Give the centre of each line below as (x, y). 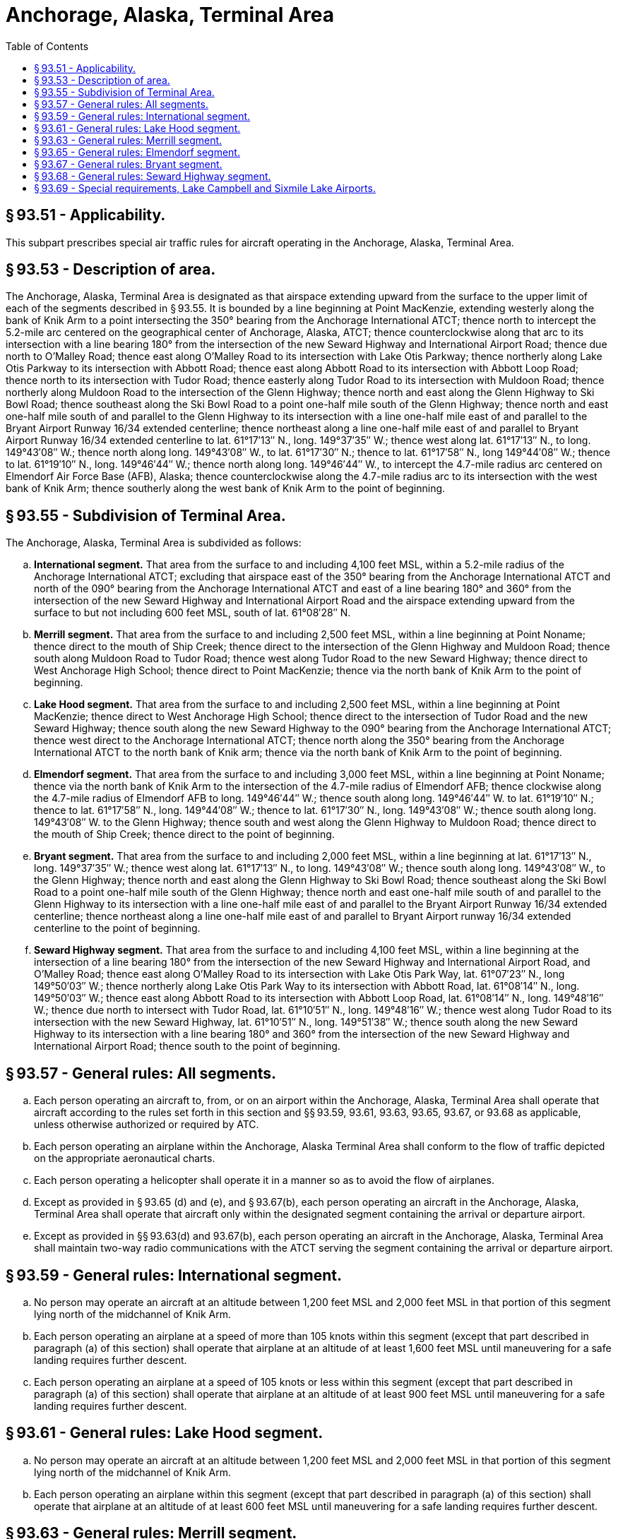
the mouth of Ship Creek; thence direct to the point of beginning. (184, 834)
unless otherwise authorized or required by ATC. (147, 1125)
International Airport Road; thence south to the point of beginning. (187, 1046)
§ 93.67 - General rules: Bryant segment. (128, 164)
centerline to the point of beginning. (117, 928)
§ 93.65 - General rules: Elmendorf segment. (137, 152)
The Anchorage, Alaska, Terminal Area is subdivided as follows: (154, 543)
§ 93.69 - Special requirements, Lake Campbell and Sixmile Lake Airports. (205, 188)
